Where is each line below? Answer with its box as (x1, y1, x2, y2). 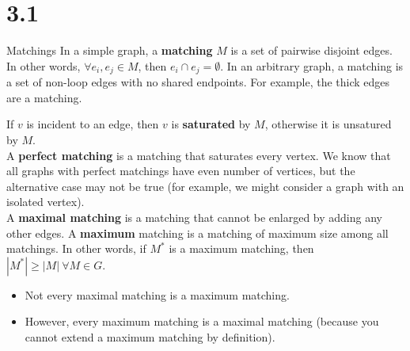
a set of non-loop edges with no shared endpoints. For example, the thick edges (6, 74, 390, 90)
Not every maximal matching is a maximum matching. (25, 286, 290, 303)
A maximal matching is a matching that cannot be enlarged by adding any (6, 208, 382, 225)
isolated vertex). (6, 193, 85, 210)
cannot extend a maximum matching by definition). (25, 328, 275, 345)
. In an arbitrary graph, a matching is (220, 57, 404, 74)
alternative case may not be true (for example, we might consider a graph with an (6, 177, 404, 194)
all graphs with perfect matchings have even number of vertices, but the (6, 162, 355, 179)
